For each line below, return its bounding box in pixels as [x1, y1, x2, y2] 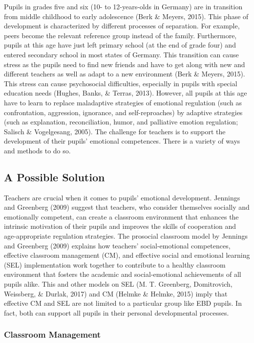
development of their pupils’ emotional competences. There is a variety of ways [4, 136, 240, 146]
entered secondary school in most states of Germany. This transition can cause [4, 49, 239, 59]
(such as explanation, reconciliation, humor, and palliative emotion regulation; [4, 117, 238, 127]
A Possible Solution [4, 169, 105, 184]
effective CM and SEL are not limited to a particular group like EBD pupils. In [4, 298, 242, 308]
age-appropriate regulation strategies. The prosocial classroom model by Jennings [4, 231, 248, 241]
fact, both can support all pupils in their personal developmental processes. [4, 307, 229, 318]
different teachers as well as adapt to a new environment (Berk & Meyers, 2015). [4, 69, 245, 79]
